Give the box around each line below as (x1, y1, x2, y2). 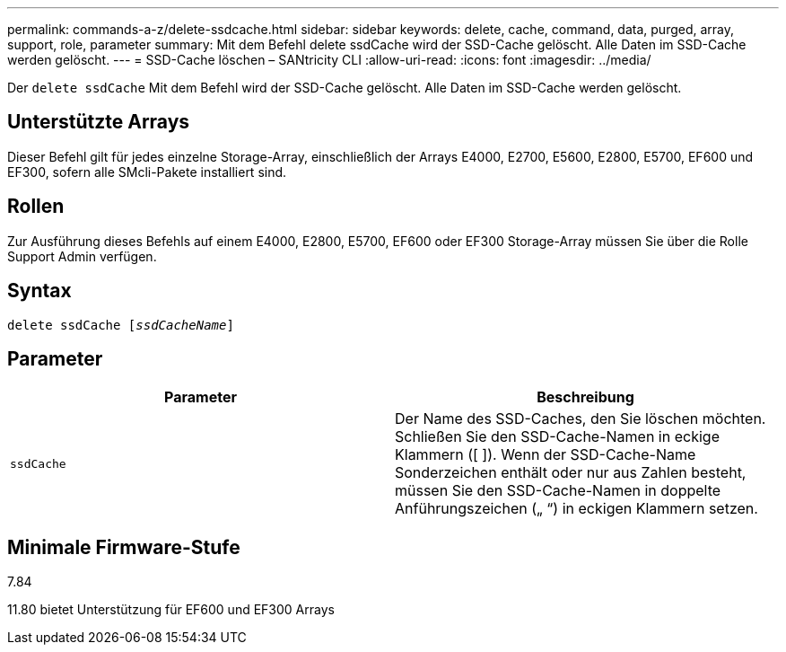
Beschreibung (537, 388, 634, 407)
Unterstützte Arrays (7, 110, 190, 134)
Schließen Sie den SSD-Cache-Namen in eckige (395, 427, 720, 446)
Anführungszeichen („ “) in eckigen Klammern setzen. (395, 499, 758, 518)
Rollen (7, 195, 65, 218)
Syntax (7, 279, 72, 303)
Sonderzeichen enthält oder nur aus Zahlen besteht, (395, 463, 747, 482)
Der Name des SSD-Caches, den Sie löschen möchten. (395, 410, 766, 428)
